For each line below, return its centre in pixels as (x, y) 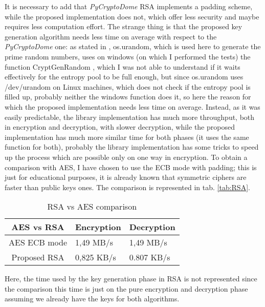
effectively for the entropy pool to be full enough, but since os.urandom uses (124, 77)
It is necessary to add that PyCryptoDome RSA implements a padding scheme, (129, 6)
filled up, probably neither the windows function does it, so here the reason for (128, 97)
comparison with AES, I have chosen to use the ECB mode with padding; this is (131, 167)
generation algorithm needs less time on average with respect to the (111, 36)
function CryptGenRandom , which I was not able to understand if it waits (123, 66)
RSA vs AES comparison (92, 207)
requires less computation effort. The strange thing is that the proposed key (124, 26)
